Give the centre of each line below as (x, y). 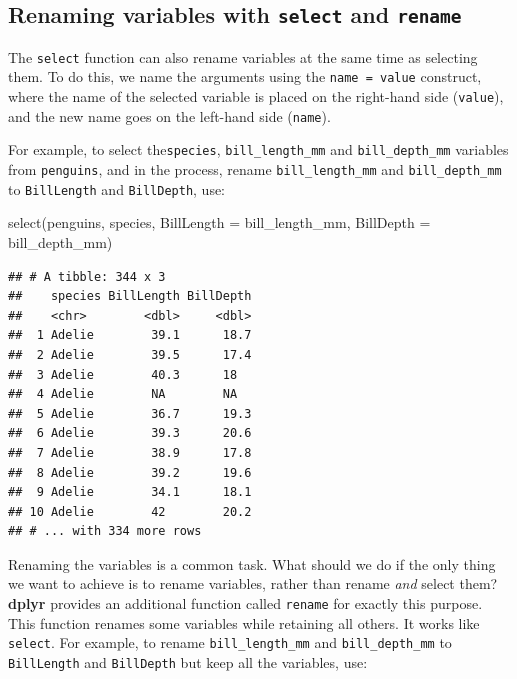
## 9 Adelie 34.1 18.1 (130, 492)
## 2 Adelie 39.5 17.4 (130, 354)
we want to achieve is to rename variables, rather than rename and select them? (253, 583)
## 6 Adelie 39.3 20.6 (130, 433)
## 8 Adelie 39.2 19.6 (130, 472)
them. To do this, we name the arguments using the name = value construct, (245, 76)
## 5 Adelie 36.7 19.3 (130, 413)
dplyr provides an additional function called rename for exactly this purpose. (245, 603)
